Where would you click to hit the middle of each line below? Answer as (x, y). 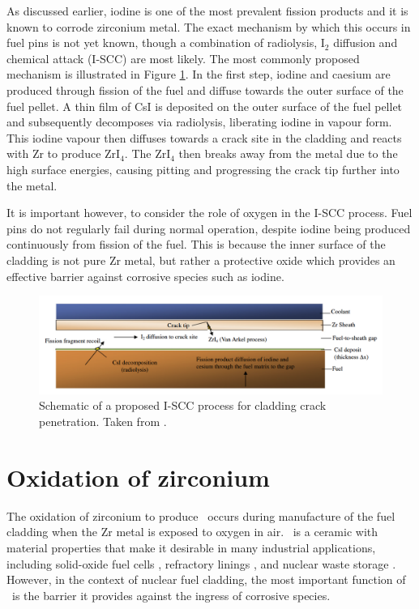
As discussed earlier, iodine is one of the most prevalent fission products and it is (207, 11)
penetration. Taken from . (103, 422)
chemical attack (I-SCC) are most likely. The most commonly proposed (183, 58)
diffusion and (366, 43)
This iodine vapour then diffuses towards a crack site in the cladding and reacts (204, 137)
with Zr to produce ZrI (64, 153)
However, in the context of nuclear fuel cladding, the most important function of (206, 579)
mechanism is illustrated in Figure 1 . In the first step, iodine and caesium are (199, 74)
